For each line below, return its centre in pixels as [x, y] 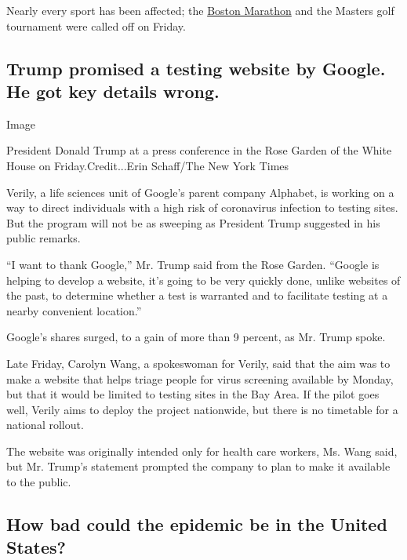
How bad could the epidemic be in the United [197, 524]
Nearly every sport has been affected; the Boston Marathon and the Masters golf [200, 10]
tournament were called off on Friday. [96, 25]
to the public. [39, 482]
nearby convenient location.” [74, 310]
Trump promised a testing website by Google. [196, 68]
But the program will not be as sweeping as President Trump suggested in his [193, 222]
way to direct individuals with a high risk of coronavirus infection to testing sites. [202, 207]
